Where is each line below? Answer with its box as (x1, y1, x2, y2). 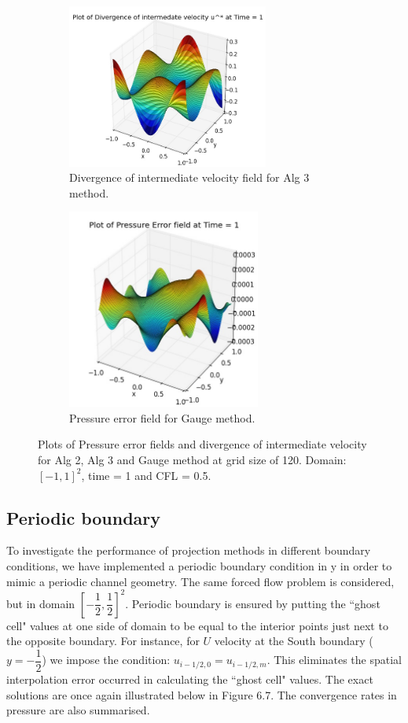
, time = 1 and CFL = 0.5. (81, 467, 211, 483)
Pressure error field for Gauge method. (69, 409, 255, 426)
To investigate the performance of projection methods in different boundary (6, 542, 371, 559)
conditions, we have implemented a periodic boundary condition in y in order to (6, 558, 392, 574)
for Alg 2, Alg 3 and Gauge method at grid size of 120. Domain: (38, 452, 347, 468)
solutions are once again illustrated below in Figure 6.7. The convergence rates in (6, 686, 397, 703)
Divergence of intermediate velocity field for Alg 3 (69, 169, 310, 186)
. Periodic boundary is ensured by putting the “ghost (125, 595, 380, 611)
